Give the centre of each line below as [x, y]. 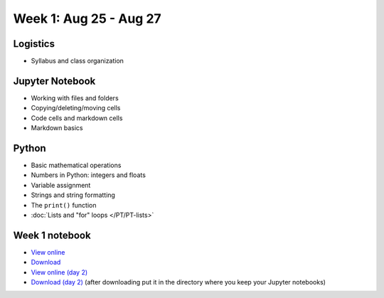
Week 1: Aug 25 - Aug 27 [87, 18]
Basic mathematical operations [76, 165]
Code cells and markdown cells [77, 118]
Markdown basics [57, 128]
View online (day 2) [59, 272]
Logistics [34, 44]
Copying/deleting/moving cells [76, 108]
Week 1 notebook [52, 235]
